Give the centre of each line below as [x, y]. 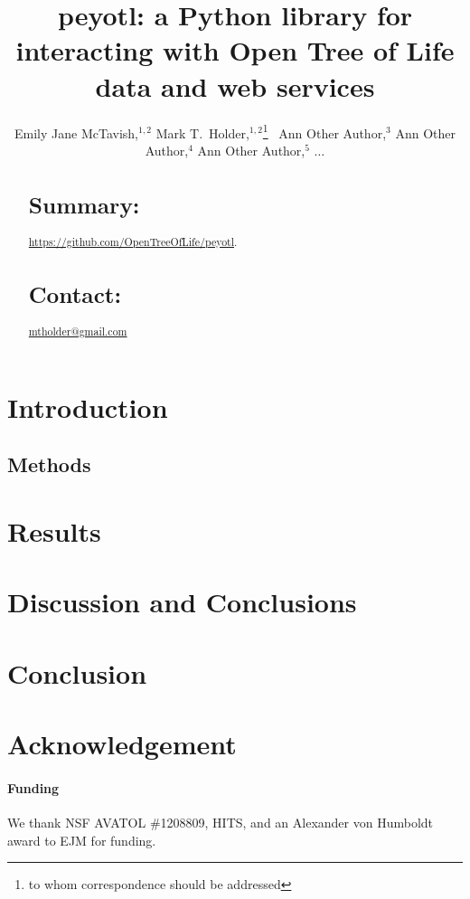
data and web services [235, 85]
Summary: [84, 204]
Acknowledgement [122, 744]
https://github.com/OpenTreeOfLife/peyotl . [133, 241]
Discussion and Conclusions [182, 602]
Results [54, 530]
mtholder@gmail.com [78, 331]
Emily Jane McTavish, [77, 132]
